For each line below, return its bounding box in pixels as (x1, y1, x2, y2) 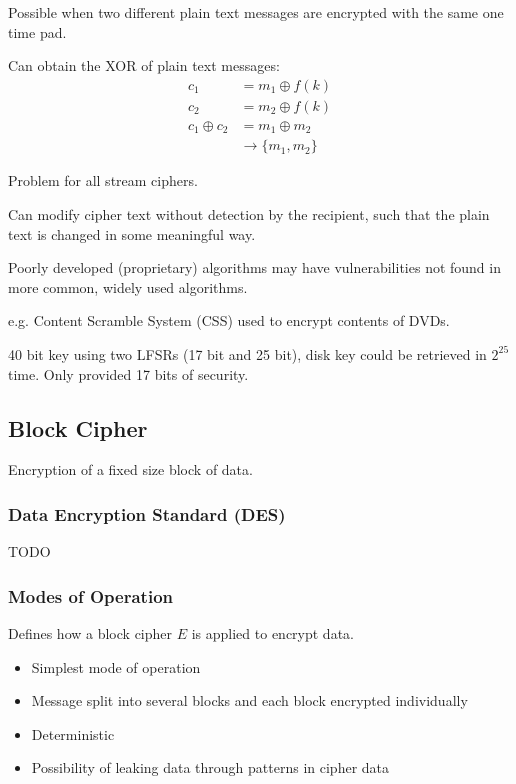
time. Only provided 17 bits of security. (8, 363, 249, 384)
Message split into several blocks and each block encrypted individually (31, 690, 468, 711)
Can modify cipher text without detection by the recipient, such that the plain (8, 203, 490, 224)
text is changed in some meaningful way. (8, 223, 256, 244)
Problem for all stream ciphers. (8, 170, 198, 191)
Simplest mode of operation (31, 656, 201, 677)
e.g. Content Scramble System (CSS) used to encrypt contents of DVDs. (8, 310, 450, 331)
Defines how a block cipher (8, 622, 173, 643)
